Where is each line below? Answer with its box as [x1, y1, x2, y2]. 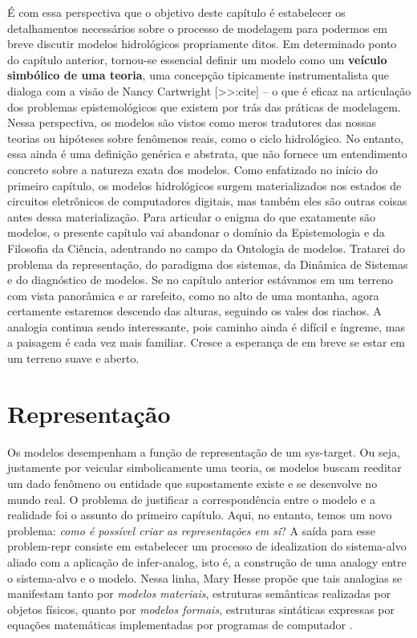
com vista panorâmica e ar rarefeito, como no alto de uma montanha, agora [7, 286, 379, 303]
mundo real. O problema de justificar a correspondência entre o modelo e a [7, 490, 375, 507]
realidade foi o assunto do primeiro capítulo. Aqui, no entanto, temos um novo [7, 506, 392, 523]
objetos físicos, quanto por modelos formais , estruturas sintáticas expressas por [7, 600, 395, 617]
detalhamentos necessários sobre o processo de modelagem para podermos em [7, 19, 388, 36]
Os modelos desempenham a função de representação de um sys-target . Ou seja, [7, 443, 400, 460]
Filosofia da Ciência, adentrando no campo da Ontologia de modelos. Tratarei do [7, 239, 405, 256]
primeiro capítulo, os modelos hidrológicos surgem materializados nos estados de [7, 177, 402, 193]
